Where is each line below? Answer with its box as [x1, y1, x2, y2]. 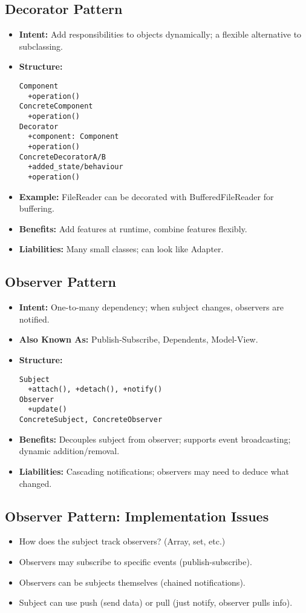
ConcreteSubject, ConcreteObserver [19, 415, 163, 424]
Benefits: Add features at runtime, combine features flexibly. [19, 222, 247, 235]
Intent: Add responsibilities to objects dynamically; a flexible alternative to [19, 28, 302, 41]
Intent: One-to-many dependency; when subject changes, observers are [19, 301, 284, 313]
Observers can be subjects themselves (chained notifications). [19, 575, 246, 588]
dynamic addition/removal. [19, 444, 120, 457]
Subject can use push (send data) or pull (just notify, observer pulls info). [19, 596, 293, 609]
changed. [19, 477, 52, 489]
